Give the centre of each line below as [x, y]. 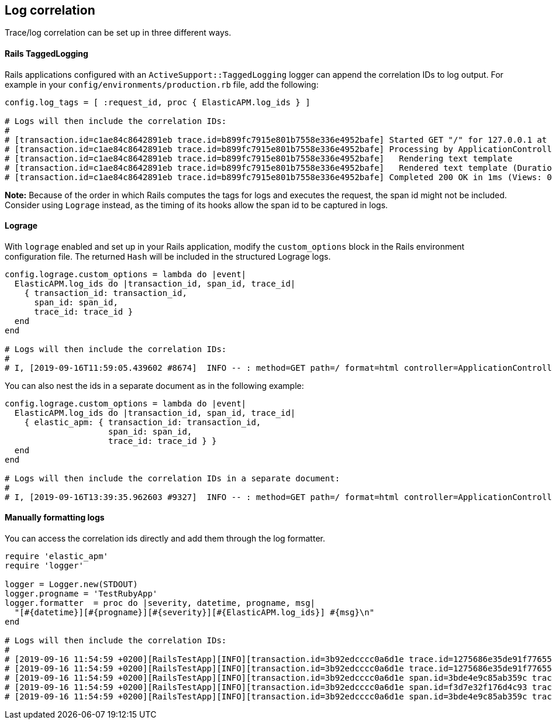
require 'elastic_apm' [57, 556]
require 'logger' [44, 566]
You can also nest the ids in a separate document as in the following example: [154, 385]
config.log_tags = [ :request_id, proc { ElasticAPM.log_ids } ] [158, 102]
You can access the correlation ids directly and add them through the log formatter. [165, 539]
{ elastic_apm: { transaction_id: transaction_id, [143, 422]
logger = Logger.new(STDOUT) [71, 585]
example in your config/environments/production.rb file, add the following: [162, 84]
